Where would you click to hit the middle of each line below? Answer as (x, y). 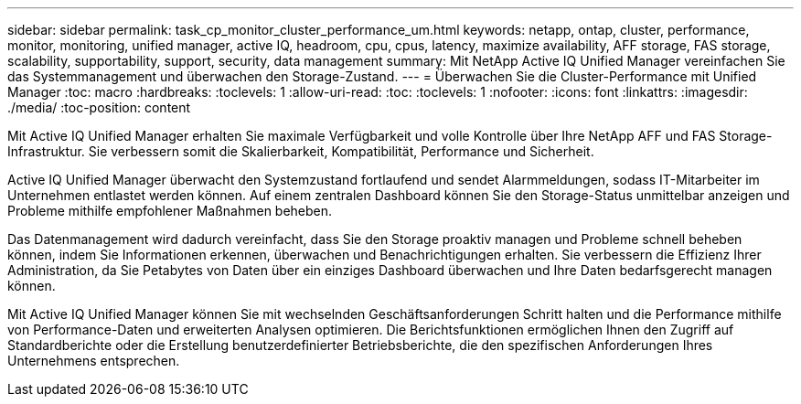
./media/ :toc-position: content (99, 107)
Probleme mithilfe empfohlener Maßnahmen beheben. (170, 211)
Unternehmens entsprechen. (94, 361)
